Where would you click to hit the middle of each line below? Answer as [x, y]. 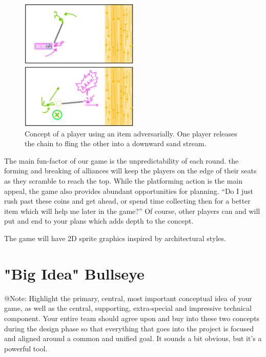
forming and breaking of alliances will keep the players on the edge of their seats [130, 171]
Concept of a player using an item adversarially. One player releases [131, 133]
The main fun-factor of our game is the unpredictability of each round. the [121, 160]
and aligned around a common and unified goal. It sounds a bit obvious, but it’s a [133, 338]
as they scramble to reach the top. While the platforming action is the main [124, 181]
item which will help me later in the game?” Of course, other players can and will [132, 211]
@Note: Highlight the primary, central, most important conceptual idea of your [128, 298]
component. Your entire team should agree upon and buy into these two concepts [132, 318]
